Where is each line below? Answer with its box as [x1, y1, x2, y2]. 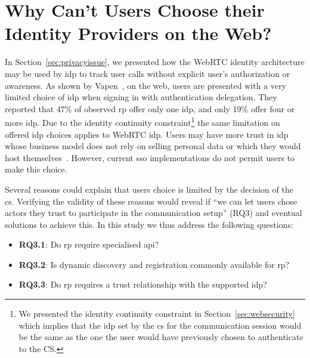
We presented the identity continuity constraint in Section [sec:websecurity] [18, 307, 296, 320]
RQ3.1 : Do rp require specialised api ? [18, 238, 159, 251]
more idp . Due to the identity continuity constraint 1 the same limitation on [5, 115, 280, 128]
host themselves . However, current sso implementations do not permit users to [5, 151, 295, 163]
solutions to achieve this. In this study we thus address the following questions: [5, 218, 293, 230]
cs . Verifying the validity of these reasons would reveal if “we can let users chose [5, 195, 297, 207]
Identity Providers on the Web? [5, 21, 272, 45]
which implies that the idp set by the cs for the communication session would [18, 319, 302, 331]
